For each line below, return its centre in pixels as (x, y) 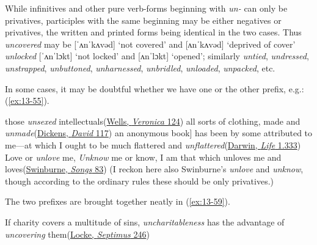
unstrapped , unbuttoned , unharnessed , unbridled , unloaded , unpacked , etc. (140, 68)
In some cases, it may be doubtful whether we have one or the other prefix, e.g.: (155, 88)
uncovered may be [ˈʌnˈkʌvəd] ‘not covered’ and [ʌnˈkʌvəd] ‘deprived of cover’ (150, 44)
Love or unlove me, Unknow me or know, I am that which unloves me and (143, 157)
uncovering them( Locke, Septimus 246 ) (77, 234)
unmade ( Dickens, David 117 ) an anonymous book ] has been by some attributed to (159, 133)
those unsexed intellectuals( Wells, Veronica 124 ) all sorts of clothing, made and (153, 121)
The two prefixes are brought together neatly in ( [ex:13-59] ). (118, 201)
